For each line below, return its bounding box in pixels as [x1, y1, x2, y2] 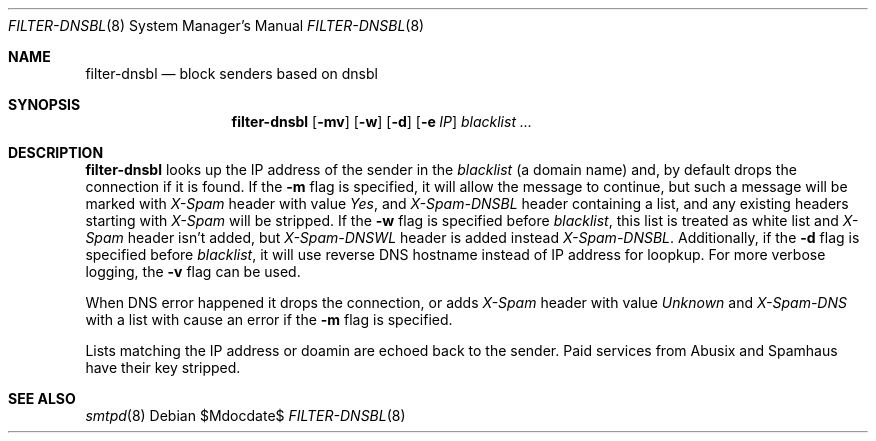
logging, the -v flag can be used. [85, 263, 301, 280]
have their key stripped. [85, 359, 241, 376]
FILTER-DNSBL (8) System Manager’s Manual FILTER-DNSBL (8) [8, 17, 425, 34]
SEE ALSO [8, 390, 76, 407]
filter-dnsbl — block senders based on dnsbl [85, 65, 378, 82]
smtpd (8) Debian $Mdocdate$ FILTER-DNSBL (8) [85, 407, 406, 424]
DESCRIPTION [8, 144, 104, 161]
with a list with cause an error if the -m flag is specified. [85, 311, 453, 328]
